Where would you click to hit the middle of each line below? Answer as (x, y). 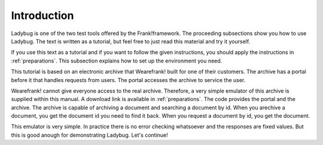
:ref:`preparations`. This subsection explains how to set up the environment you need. (117, 61)
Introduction (42, 15)
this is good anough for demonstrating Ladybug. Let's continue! (90, 135)
